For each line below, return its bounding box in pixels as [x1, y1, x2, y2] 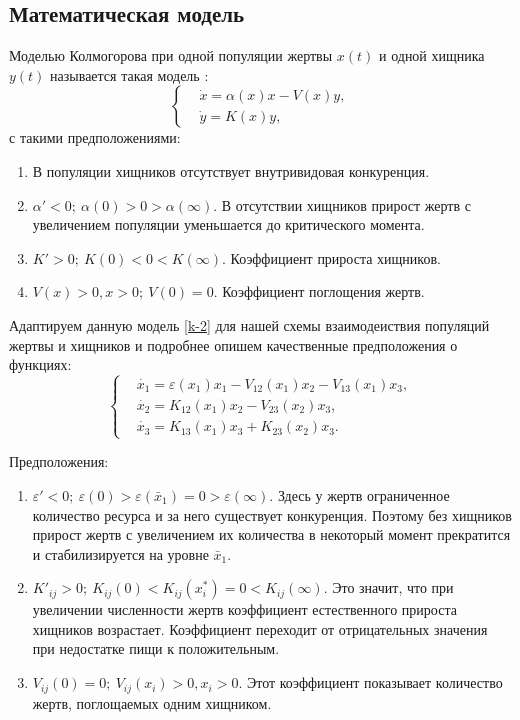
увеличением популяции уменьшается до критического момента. [32, 214, 425, 235]
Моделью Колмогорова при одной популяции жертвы [9, 45, 333, 66]
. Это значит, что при [323, 577, 454, 598]
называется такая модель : [50, 64, 209, 85]
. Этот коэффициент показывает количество [238, 672, 503, 693]
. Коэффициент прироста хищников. [222, 247, 441, 268]
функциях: [9, 354, 72, 375]
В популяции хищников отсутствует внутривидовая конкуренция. [32, 160, 430, 181]
